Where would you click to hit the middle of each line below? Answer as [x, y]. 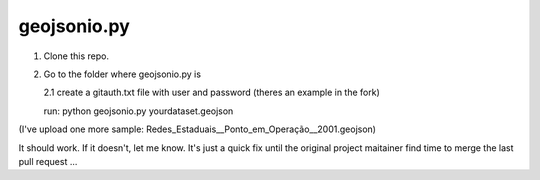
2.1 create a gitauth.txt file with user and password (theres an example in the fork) [211, 92]
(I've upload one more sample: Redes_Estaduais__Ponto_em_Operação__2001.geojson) [197, 129]
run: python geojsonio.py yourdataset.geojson [138, 111]
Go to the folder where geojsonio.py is [122, 74]
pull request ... [48, 161]
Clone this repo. [76, 56]
